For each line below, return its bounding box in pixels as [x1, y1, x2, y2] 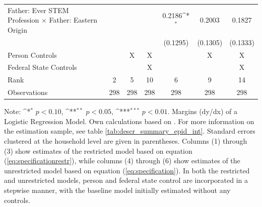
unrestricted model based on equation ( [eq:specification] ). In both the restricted [4, 165, 250, 175]
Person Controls [8, 49, 57, 60]
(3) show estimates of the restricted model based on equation [4, 145, 192, 156]
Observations [8, 87, 48, 97]
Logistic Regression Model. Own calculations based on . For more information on [4, 116, 254, 126]
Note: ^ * [4, 106, 31, 117]
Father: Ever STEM [8, 5, 69, 15]
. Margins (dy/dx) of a [167, 106, 238, 117]
